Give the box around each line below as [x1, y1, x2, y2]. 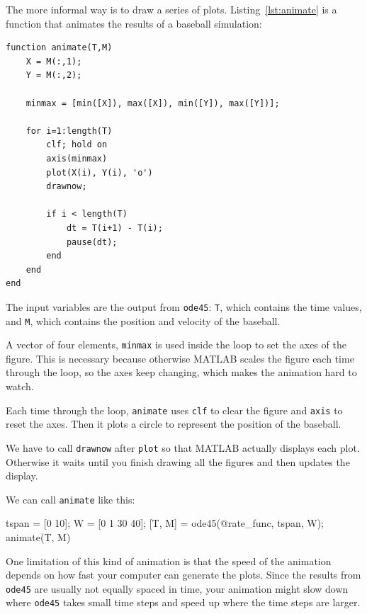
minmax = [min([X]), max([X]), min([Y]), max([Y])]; [26, 98, 280, 108]
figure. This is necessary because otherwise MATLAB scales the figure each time [6, 351, 354, 365]
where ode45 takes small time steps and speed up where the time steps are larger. [6, 595, 361, 610]
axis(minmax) [46, 153, 108, 164]
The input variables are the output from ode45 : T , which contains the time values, [6, 299, 362, 314]
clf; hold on [46, 140, 108, 150]
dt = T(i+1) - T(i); [66, 222, 163, 233]
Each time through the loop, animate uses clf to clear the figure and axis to [6, 402, 343, 417]
